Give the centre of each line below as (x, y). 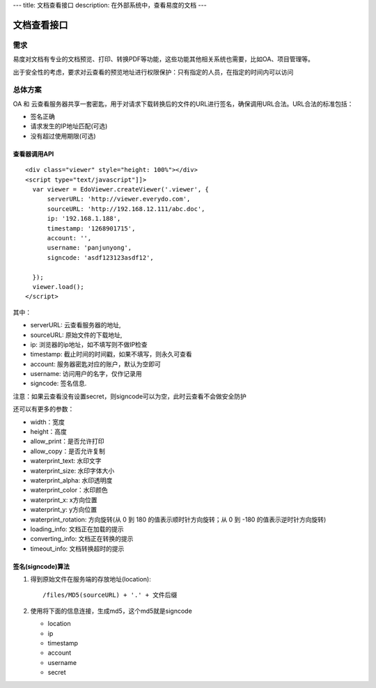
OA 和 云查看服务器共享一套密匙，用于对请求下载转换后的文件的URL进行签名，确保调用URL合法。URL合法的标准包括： (183, 104)
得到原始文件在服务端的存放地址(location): (91, 579)
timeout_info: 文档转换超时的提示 (77, 548)
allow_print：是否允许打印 (67, 441)
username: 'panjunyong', (89, 248)
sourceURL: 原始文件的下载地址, (76, 335)
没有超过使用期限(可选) (63, 136)
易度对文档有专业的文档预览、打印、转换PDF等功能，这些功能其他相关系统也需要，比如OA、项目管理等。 (164, 59)
